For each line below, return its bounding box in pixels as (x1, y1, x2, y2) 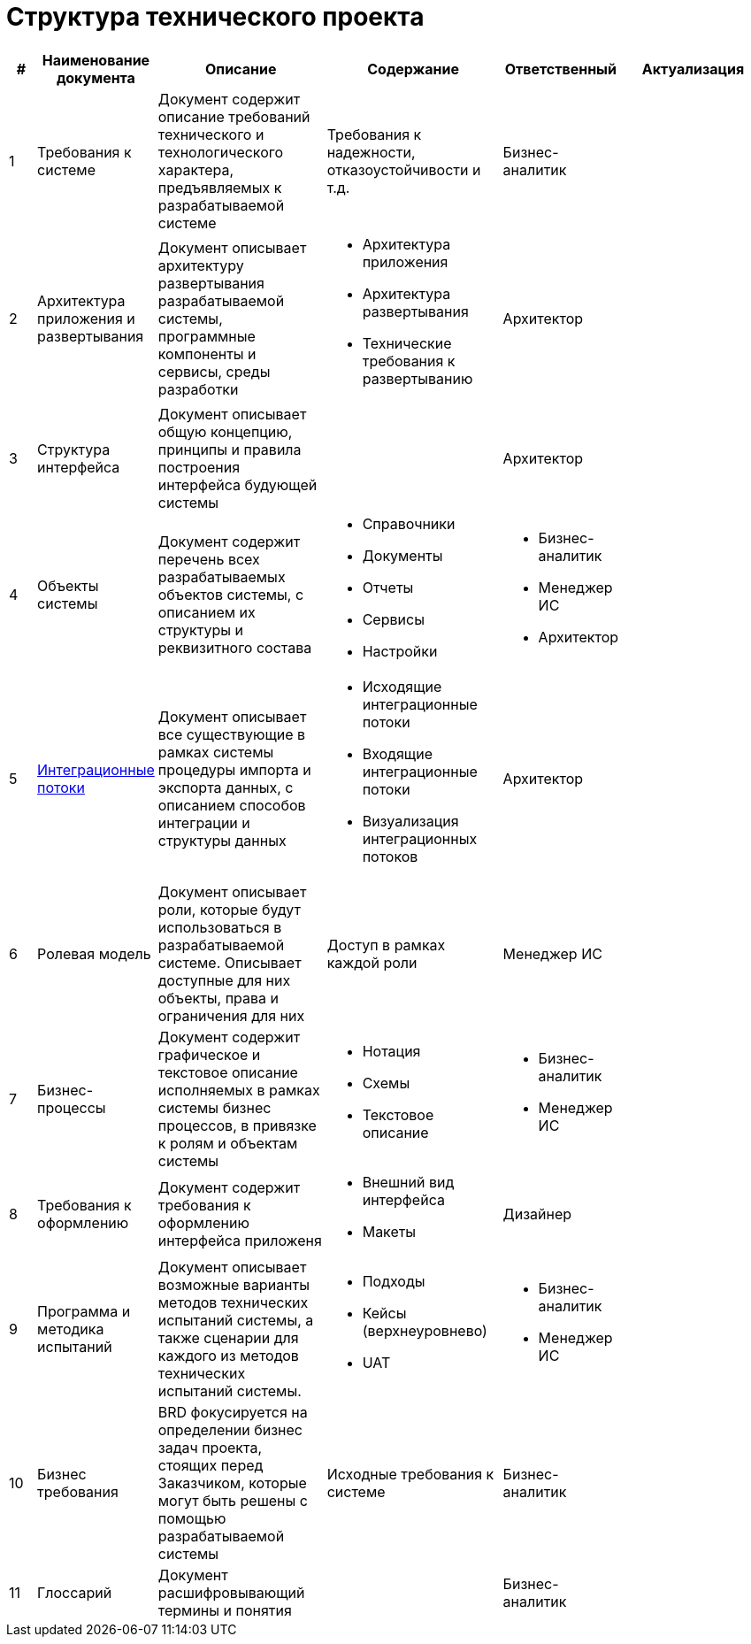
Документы (362, 546, 443, 565)
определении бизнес (157, 1420, 303, 1439)
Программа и (37, 1302, 131, 1320)
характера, (157, 160, 234, 179)
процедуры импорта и (157, 760, 311, 779)
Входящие (362, 744, 433, 763)
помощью (157, 1509, 226, 1527)
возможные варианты (157, 1275, 310, 1294)
